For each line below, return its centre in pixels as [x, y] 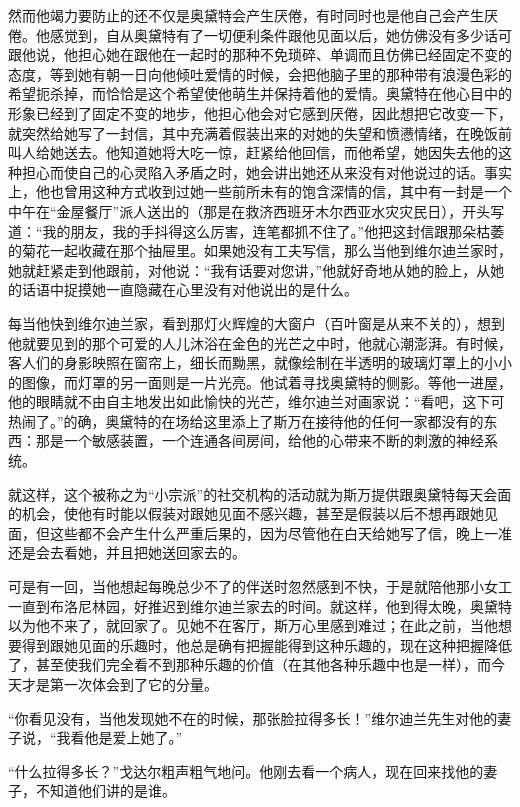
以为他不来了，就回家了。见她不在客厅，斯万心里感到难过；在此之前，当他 [253, 625]
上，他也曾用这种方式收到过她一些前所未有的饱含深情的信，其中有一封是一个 [260, 191]
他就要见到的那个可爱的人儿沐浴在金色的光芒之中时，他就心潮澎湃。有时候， [260, 342]
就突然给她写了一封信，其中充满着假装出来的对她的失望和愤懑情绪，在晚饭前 [260, 132]
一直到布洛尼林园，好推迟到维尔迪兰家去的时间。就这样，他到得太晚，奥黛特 [260, 605]
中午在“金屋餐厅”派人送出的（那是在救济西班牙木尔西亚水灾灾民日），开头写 [256, 210]
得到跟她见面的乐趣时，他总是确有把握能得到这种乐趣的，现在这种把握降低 [266, 644]
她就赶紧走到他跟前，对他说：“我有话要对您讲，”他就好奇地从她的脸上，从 [249, 269]
